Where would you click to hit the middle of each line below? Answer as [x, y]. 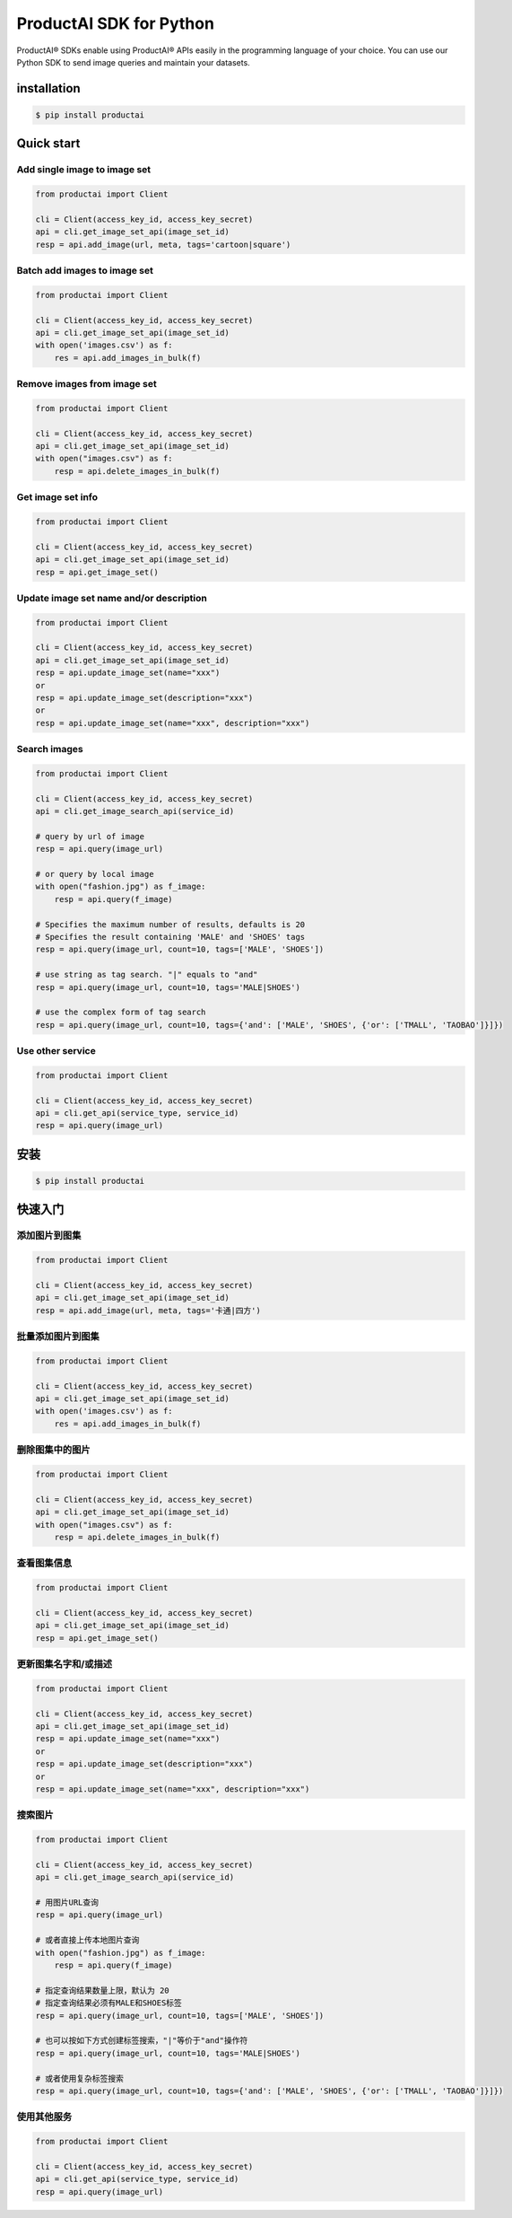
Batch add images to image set [85, 271]
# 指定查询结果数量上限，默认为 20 [102, 1990]
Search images [50, 750]
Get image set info [57, 497]
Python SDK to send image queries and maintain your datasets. [133, 62]
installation [48, 88]
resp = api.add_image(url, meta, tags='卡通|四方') [148, 1310]
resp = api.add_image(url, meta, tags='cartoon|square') [163, 244]
